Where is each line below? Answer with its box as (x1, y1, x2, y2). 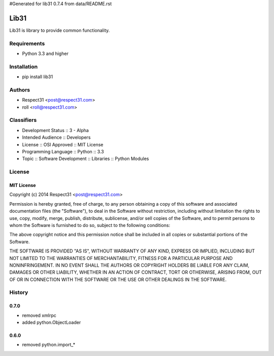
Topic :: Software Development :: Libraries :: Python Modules (22, 155, 149, 162)
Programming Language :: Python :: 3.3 (22, 149, 104, 155)
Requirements (9, 40, 45, 47)
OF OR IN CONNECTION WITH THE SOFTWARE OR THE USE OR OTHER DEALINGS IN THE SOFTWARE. (9, 276, 227, 282)
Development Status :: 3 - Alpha (22, 127, 89, 133)
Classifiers (9, 117, 37, 124)
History (9, 289, 28, 296)
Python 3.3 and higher (22, 51, 68, 57)
